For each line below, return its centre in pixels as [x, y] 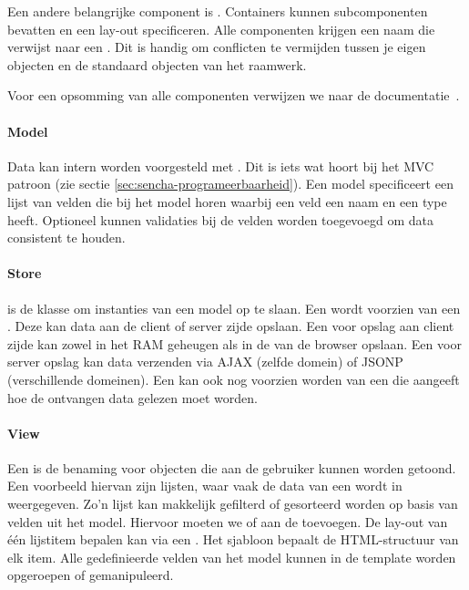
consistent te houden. [66, 238]
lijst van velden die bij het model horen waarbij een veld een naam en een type [227, 201]
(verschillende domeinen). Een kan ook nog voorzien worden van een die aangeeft [234, 379]
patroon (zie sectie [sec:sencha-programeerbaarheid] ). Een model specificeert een [230, 184]
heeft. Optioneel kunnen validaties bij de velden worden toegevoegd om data [220, 219]
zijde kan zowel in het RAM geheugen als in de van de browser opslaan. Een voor [234, 343]
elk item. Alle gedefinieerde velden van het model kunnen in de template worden [232, 557]
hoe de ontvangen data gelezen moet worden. [133, 397]
